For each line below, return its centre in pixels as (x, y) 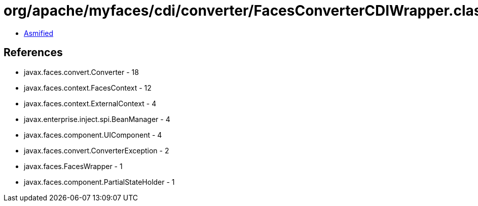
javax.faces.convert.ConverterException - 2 (97, 150)
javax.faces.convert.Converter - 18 (81, 72)
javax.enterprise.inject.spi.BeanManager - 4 (97, 119)
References (33, 53)
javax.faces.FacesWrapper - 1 (73, 166)
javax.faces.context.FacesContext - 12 (88, 88)
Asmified (39, 33)
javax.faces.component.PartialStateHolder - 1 (99, 182)
